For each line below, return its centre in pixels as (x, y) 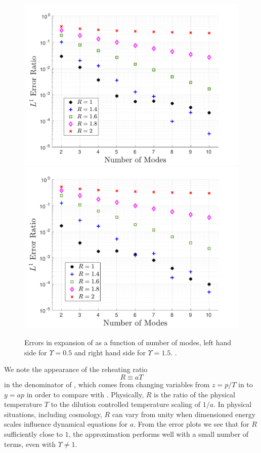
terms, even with (30, 444)
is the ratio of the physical (194, 394)
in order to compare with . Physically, (85, 394)
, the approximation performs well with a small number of (159, 434)
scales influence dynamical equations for (66, 424)
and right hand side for (110, 352)
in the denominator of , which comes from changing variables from (107, 384)
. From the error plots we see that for (191, 424)
